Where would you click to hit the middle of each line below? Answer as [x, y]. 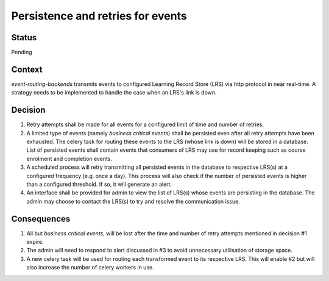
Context [27, 69]
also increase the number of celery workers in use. [90, 268]
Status [24, 37]
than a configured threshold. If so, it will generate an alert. [99, 184]
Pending [22, 52]
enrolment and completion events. [69, 158]
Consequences [41, 219]
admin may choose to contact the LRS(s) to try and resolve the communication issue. [133, 201]
